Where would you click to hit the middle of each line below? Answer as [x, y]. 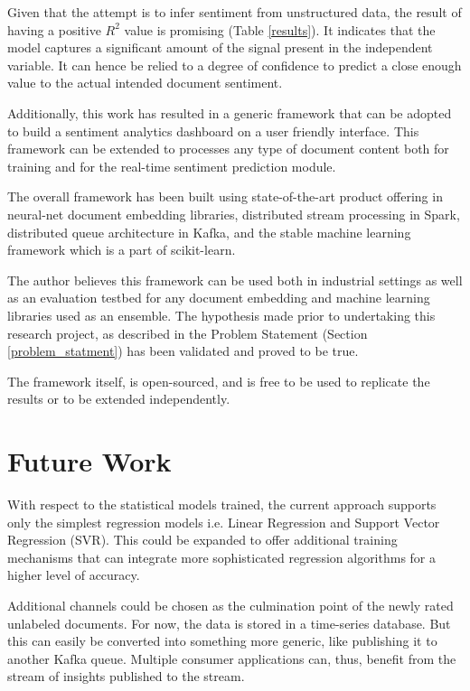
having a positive [54, 29]
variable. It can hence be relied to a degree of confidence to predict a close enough [235, 65]
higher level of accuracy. [74, 575]
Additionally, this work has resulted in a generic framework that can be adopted [230, 112]
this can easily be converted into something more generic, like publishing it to [222, 641]
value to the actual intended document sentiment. [145, 83]
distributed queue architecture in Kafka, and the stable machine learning [209, 232]
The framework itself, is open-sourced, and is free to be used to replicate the [219, 381]
